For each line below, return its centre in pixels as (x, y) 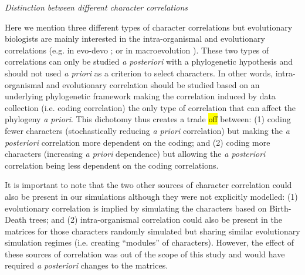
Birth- (280, 208)
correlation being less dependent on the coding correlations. (112, 165)
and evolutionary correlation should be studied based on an (153, 84)
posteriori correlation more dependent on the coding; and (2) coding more (138, 142)
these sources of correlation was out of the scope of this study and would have (145, 254)
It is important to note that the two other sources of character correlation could (148, 185)
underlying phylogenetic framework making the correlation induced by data (140, 96)
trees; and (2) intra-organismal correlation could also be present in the (155, 219)
